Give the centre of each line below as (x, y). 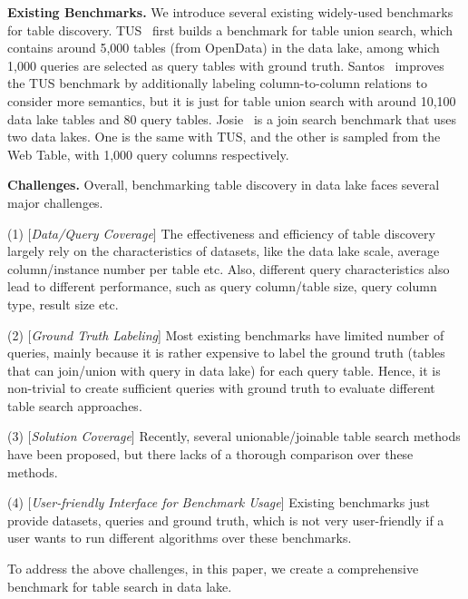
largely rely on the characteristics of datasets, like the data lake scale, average (224, 251)
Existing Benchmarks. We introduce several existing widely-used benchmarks (230, 12)
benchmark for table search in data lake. (120, 586)
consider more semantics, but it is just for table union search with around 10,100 (232, 100)
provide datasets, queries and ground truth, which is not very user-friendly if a (226, 520)
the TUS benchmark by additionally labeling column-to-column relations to (217, 83)
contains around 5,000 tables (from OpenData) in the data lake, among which (224, 48)
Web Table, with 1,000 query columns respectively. (148, 154)
